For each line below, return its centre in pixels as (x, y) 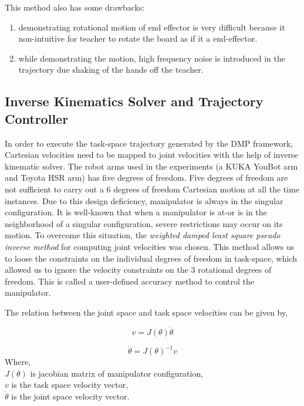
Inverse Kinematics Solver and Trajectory (134, 101)
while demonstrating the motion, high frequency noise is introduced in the (152, 58)
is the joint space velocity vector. (70, 396)
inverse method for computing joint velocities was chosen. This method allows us (150, 246)
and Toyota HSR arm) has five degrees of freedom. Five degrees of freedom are (146, 177)
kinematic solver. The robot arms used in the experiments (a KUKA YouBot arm (151, 166)
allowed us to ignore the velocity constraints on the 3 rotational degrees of (138, 270)
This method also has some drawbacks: (75, 7)
